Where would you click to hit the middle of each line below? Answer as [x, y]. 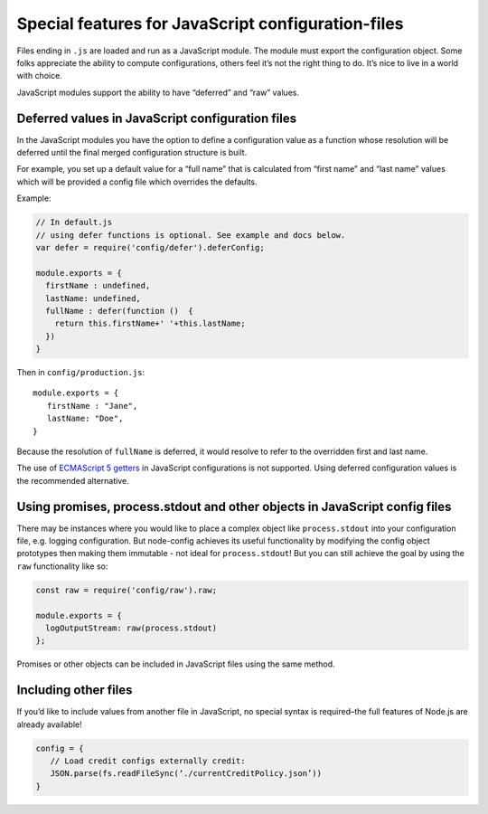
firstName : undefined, [98, 286]
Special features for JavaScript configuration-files [210, 24]
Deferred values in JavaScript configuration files [157, 118]
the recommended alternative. [73, 480]
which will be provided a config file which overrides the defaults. [137, 182]
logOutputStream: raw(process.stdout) [131, 628]
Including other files [75, 691]
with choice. [39, 76]
